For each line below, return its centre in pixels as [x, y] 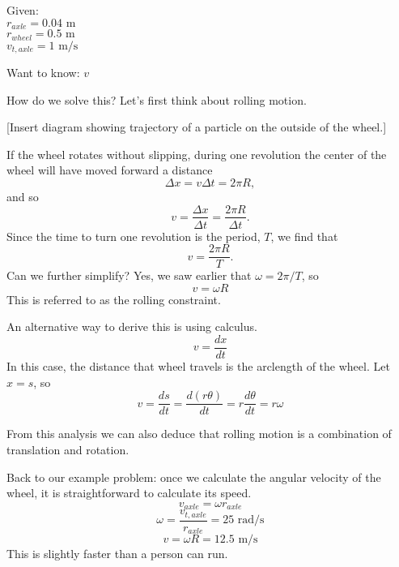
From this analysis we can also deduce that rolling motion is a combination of [199, 434]
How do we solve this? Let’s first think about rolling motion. [157, 99]
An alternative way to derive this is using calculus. [132, 326]
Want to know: [43, 72]
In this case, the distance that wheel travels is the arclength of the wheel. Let [198, 366]
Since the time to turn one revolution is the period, [134, 236]
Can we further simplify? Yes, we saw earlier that [129, 275]
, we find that [304, 236]
